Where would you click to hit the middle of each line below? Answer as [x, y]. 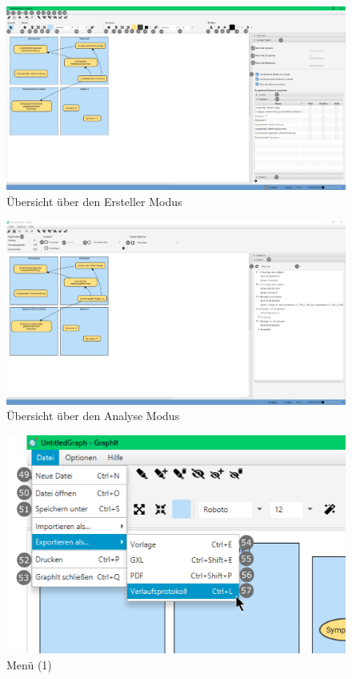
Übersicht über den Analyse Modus [93, 416]
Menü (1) [29, 664]
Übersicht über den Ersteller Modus [94, 201]
